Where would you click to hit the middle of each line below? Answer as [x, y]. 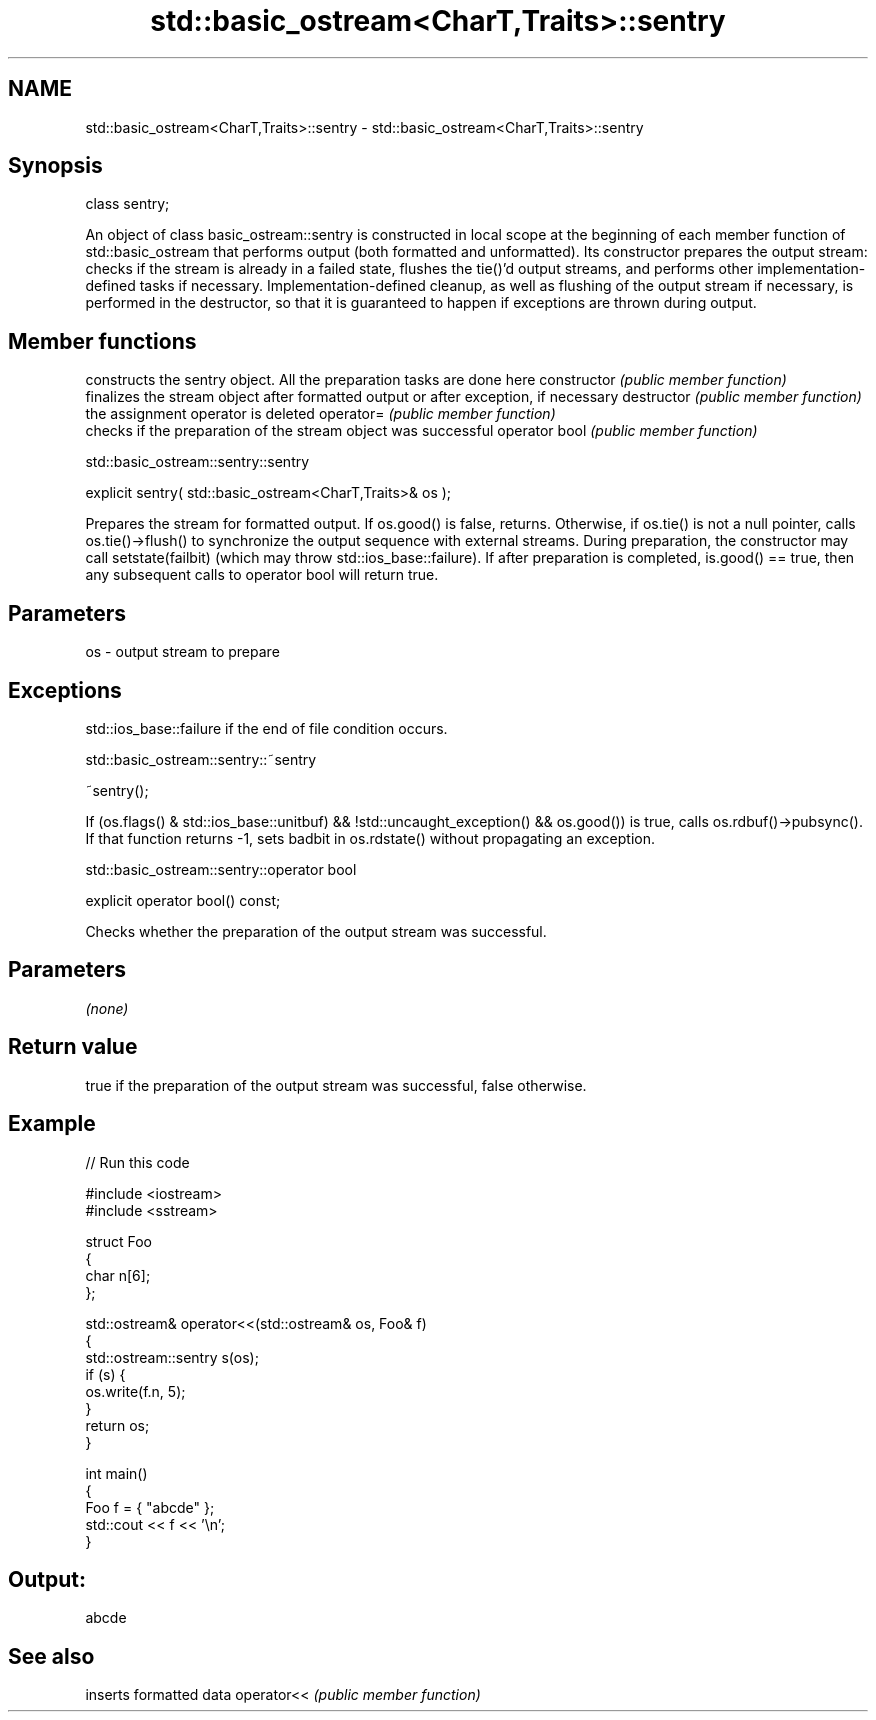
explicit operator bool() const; [183, 900]
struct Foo [118, 1241]
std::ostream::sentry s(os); [172, 1357]
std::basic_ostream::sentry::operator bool [221, 869]
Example [52, 1124]
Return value [73, 1047]
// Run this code [137, 1162]
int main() [116, 1473]
